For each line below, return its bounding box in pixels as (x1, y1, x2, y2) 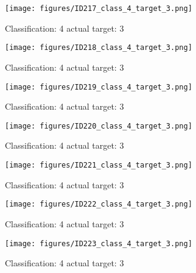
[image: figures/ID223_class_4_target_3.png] (5, 239, 192, 248)
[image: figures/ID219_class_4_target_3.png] (5, 82, 192, 91)
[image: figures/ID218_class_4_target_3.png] (5, 43, 192, 52)
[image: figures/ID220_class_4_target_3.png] (5, 121, 192, 130)
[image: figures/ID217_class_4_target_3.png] (5, 4, 192, 13)
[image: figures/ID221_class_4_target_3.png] (5, 161, 192, 169)
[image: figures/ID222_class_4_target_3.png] (5, 200, 192, 209)
